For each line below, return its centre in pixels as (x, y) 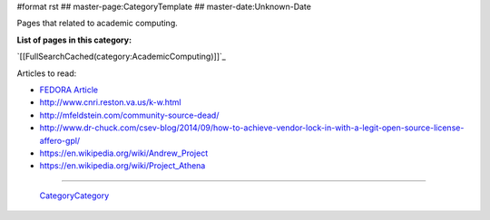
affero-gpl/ (60, 140)
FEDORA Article (69, 90)
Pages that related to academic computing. (98, 24)
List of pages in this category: (74, 40)
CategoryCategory (74, 196)
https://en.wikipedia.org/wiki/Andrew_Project (124, 153)
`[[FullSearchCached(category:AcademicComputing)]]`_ (121, 57)
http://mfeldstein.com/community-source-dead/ (129, 115)
